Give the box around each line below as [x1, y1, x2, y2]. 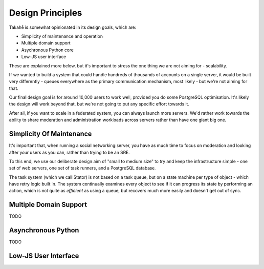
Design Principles [9, 7, 83, 18]
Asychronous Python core [21, 47, 74, 53]
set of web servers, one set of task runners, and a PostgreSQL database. [9, 165, 156, 171]
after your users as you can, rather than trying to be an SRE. [9, 149, 130, 155]
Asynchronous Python [9, 226, 79, 234]
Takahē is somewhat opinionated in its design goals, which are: [9, 24, 136, 30]
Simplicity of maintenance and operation [21, 33, 103, 39]
